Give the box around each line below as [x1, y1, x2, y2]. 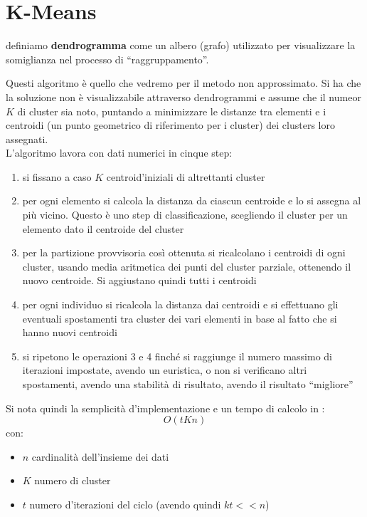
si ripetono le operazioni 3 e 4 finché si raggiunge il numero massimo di [22, 348, 333, 363]
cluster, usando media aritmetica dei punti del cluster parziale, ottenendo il [22, 258, 351, 273]
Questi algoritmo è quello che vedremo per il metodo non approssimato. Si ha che [6, 75, 361, 90]
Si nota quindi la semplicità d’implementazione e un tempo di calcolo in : [6, 400, 325, 415]
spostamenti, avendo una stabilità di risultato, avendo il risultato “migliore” [22, 377, 353, 391]
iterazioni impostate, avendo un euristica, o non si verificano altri [22, 362, 307, 377]
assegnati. [6, 131, 48, 146]
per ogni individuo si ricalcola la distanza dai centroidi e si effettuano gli [22, 297, 339, 312]
